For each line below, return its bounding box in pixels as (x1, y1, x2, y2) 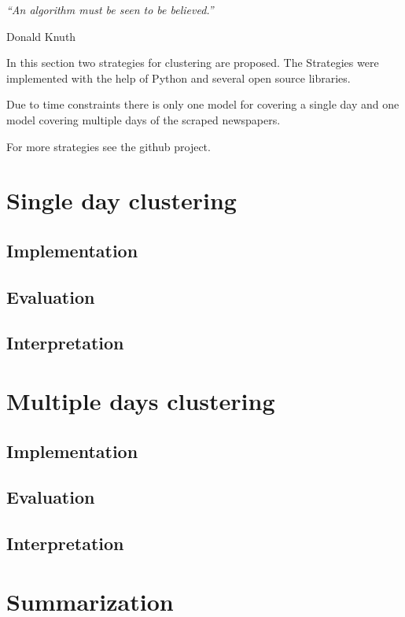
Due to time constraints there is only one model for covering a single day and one (6, 96, 399, 113)
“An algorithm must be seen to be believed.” (6, 2, 214, 17)
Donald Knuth (6, 28, 76, 44)
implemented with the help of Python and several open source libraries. (6, 69, 351, 86)
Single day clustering (6, 184, 237, 216)
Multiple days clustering (6, 385, 275, 417)
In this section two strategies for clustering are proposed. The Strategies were (6, 54, 379, 71)
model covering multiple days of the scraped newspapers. (6, 111, 281, 127)
